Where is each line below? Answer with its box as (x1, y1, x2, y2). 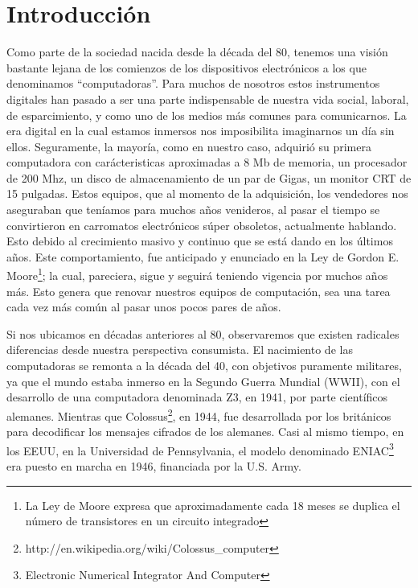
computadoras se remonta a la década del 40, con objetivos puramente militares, (6, 357, 402, 374)
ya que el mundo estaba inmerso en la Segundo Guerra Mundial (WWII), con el (6, 372, 400, 389)
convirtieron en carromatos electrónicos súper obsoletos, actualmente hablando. (6, 216, 397, 233)
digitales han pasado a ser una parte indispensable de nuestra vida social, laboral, (6, 90, 409, 107)
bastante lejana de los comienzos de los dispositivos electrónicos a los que (6, 59, 367, 76)
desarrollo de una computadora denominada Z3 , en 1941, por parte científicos (6, 389, 388, 405)
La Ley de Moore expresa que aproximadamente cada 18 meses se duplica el (25, 496, 400, 513)
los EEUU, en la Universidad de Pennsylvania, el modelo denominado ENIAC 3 (6, 439, 394, 458)
